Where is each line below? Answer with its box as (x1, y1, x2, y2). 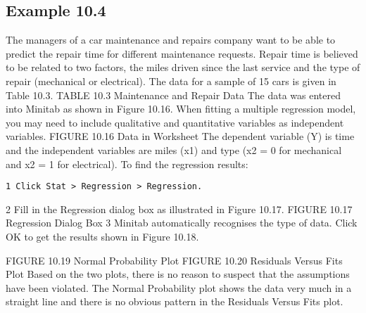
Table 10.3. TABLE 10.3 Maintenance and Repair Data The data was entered (6, 87, 341, 102)
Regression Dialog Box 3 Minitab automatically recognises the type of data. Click (6, 215, 358, 230)
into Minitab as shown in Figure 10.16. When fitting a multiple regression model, (6, 101, 356, 116)
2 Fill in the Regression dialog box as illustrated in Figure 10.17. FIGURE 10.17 (6, 201, 353, 216)
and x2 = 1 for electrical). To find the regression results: (6, 156, 248, 171)
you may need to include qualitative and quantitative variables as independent (6, 115, 344, 129)
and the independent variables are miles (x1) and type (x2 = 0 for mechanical (6, 142, 342, 157)
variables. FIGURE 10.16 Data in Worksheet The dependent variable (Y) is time (6, 129, 355, 143)
